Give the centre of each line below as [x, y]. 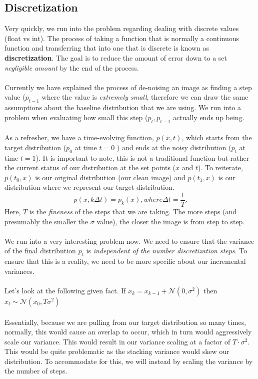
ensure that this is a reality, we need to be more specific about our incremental [125, 261]
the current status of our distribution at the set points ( [90, 167]
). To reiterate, [220, 167]
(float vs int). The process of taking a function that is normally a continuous [122, 38]
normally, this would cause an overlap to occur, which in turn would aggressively [128, 332]
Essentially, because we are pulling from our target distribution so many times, [125, 322]
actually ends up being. [209, 117]
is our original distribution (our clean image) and [110, 177]
